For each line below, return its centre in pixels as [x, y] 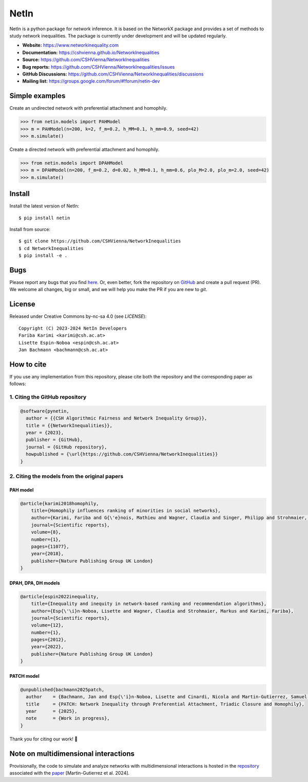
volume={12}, [47, 625]
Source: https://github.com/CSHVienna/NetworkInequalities [86, 60]
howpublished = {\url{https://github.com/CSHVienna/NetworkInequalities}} [122, 454]
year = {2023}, [45, 432]
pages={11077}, [50, 546]
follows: [18, 384]
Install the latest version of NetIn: [44, 206]
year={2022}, [47, 647]
